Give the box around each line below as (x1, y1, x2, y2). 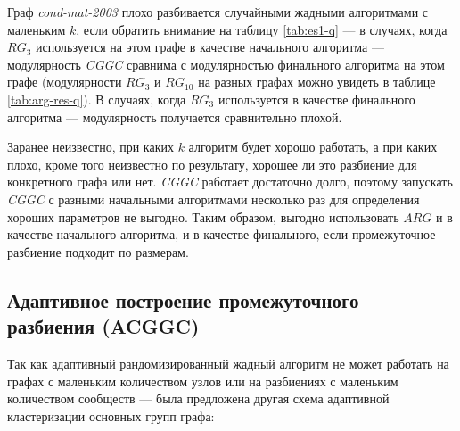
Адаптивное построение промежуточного (7, 286, 359, 313)
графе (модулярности (7, 72, 122, 91)
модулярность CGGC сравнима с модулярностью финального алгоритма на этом (7, 54, 445, 73)
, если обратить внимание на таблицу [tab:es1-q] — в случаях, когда (76, 20, 448, 38)
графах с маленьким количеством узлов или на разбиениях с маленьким (7, 371, 398, 390)
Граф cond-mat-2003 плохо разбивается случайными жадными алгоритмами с (7, 3, 429, 21)
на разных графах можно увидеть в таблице (198, 72, 436, 91)
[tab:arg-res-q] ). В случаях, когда (7, 89, 186, 108)
